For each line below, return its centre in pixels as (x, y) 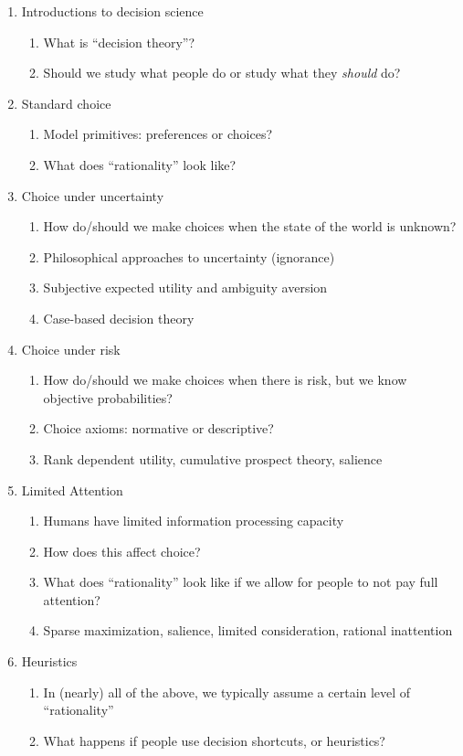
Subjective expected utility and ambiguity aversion (185, 287)
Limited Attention (72, 490)
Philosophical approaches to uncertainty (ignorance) (189, 256)
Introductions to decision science (112, 11)
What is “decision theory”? (119, 42)
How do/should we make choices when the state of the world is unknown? (250, 226)
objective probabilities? (108, 397)
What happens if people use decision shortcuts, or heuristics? (214, 740)
